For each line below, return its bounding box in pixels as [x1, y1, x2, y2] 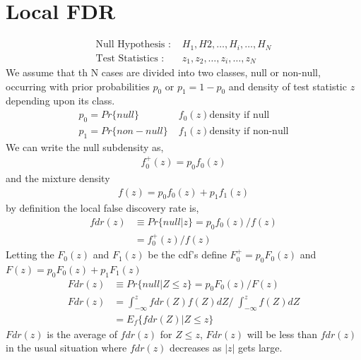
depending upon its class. [6, 93, 115, 108]
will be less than [247, 326, 318, 341]
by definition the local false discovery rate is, [6, 200, 199, 215]
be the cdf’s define [148, 247, 227, 262]
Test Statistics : [95, 53, 165, 64]
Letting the [6, 247, 54, 262]
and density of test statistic [228, 78, 347, 93]
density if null [209, 110, 270, 121]
